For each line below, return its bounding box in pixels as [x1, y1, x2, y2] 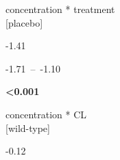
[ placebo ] [5, 15, 43, 29]
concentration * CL [5, 107, 87, 121]
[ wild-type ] [5, 120, 50, 135]
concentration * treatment [5, 2, 115, 16]
